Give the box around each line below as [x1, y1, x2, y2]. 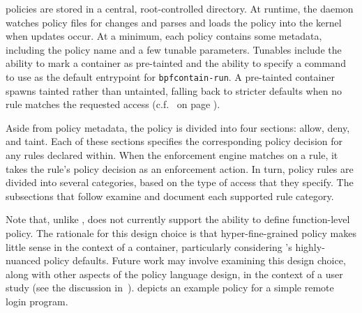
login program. [6, 293, 68, 308]
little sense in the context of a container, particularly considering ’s [6, 239, 292, 254]
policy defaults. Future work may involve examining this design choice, [43, 253, 346, 268]
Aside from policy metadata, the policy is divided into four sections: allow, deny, [6, 120, 350, 135]
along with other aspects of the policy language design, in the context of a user [6, 266, 343, 281]
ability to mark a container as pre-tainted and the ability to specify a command [6, 56, 346, 70]
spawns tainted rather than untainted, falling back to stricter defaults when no [6, 83, 342, 98]
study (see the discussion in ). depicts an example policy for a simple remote [6, 280, 334, 295]
